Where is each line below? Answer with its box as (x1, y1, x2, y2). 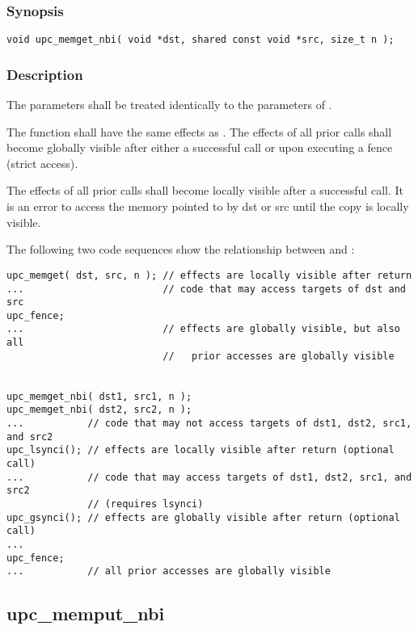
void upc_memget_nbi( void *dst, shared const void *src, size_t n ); (6, 34, 395, 46)
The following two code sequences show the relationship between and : (6, 241, 355, 258)
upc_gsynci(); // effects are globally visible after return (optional (6, 511, 400, 523)
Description (6, 64, 83, 84)
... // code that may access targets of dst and (6, 283, 406, 295)
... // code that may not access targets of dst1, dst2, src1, (6, 418, 412, 430)
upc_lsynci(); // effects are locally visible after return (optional (6, 444, 395, 456)
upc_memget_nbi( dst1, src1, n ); (6, 390, 192, 402)
